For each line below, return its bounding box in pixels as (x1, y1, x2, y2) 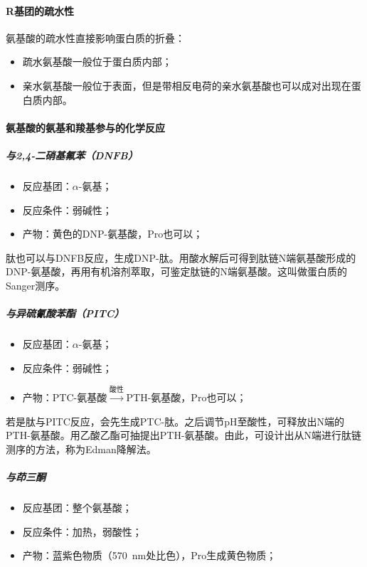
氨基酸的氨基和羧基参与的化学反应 (6, 120, 165, 134)
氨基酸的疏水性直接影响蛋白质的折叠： (6, 30, 185, 45)
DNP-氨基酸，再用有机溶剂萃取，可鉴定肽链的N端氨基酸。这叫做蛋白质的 (6, 264, 347, 279)
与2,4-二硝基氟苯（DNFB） (6, 147, 138, 162)
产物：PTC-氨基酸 (22, 390, 107, 405)
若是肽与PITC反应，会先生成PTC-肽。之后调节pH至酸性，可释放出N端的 (6, 413, 344, 428)
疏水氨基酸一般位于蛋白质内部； (22, 54, 172, 69)
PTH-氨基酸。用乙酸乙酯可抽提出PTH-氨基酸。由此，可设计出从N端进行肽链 (6, 428, 362, 443)
